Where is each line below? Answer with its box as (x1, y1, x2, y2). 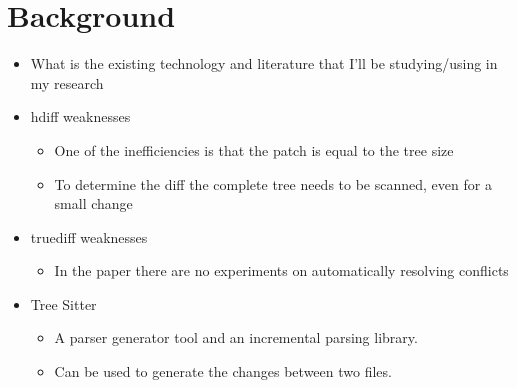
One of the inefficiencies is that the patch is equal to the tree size (54, 139, 454, 160)
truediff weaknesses (30, 226, 148, 247)
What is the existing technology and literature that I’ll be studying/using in (30, 53, 498, 74)
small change (54, 193, 133, 214)
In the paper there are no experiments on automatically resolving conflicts (54, 260, 509, 281)
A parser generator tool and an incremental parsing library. (54, 327, 418, 348)
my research (30, 72, 104, 93)
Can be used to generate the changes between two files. (54, 361, 392, 382)
